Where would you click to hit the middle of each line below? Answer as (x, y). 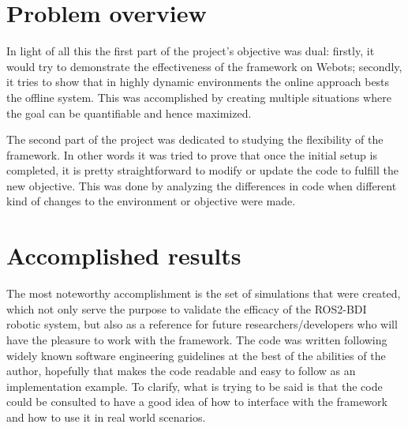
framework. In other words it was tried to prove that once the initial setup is (192, 154)
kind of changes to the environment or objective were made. (151, 201)
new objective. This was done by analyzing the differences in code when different (202, 185)
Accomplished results (124, 255)
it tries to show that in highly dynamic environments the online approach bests (198, 82)
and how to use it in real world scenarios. (106, 417)
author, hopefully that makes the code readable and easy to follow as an (181, 371)
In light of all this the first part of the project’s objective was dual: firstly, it (191, 51)
